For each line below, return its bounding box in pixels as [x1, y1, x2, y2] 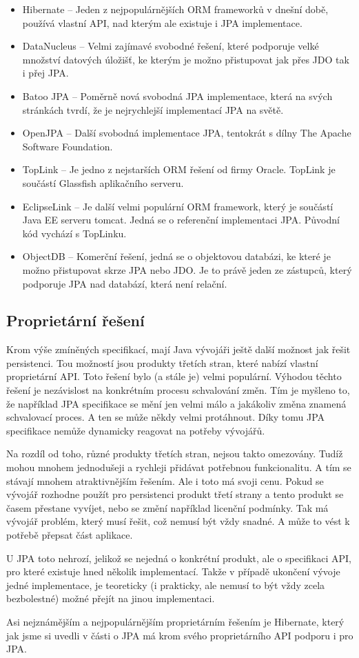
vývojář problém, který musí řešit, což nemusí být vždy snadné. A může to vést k [6, 514, 350, 528]
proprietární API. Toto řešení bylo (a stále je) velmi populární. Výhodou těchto [6, 369, 342, 383]
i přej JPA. [22, 66, 69, 80]
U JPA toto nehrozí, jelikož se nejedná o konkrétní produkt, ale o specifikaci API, [6, 550, 351, 565]
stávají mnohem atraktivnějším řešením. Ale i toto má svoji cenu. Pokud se [6, 473, 324, 488]
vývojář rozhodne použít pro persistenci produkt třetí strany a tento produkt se [6, 487, 344, 501]
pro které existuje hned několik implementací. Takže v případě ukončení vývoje [6, 564, 340, 579]
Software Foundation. [22, 139, 113, 153]
